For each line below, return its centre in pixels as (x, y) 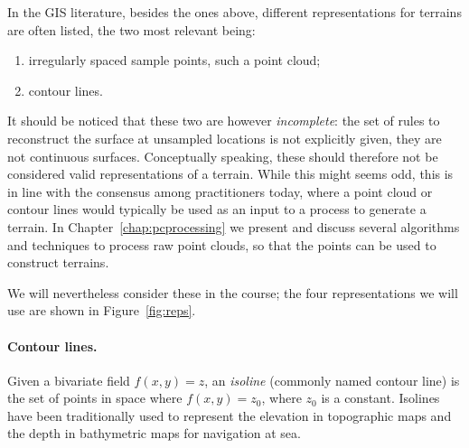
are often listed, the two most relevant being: (131, 29)
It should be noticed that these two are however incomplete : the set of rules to (224, 121)
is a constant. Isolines (380, 398)
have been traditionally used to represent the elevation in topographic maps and (230, 415)
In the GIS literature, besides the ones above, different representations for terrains (234, 12)
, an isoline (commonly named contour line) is (332, 380)
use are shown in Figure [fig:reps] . (102, 310)
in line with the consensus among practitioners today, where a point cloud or (220, 191)
